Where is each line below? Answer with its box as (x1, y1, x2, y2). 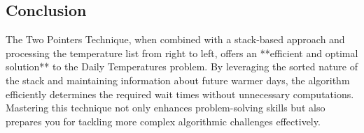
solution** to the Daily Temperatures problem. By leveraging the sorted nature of (6, 59, 358, 74)
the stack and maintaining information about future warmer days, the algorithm (6, 72, 350, 87)
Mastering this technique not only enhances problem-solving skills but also (6, 100, 325, 115)
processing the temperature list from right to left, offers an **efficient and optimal (6, 45, 358, 60)
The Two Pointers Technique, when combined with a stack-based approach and (6, 32, 345, 47)
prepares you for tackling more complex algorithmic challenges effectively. (6, 114, 321, 128)
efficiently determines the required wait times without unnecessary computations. (6, 86, 354, 101)
